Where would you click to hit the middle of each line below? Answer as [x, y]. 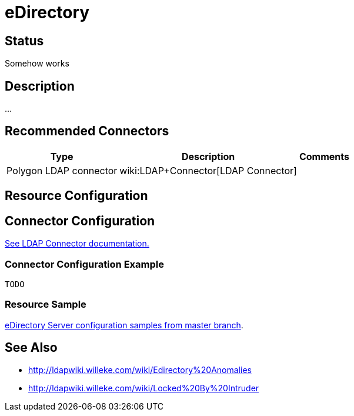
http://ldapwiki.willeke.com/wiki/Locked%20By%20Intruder [144, 388]
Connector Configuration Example [84, 264]
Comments [324, 156]
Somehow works [37, 64]
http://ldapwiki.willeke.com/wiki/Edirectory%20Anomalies [140, 370]
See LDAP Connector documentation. [77, 244]
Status [24, 41]
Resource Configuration [76, 196]
